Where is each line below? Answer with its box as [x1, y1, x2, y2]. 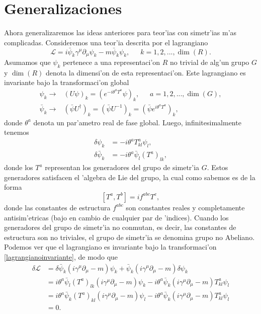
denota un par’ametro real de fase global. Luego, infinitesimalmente [33, 117, 241, 127]
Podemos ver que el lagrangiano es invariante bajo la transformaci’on [4, 242, 217, 252]
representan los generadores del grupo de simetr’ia [45, 162, 200, 173]
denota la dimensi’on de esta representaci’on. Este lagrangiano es [45, 67, 246, 77]
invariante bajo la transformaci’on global [4, 77, 129, 88]
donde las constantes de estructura [4, 202, 111, 212]
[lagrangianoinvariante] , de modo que [4, 251, 118, 262]
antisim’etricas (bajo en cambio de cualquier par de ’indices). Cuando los [4, 212, 229, 222]
